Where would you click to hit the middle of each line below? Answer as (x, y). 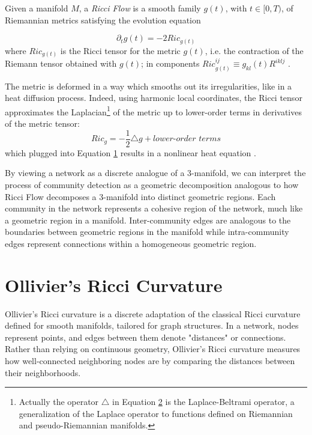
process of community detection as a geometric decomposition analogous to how (152, 184)
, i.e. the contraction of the (254, 50)
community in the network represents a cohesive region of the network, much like (154, 208)
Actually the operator (59, 402)
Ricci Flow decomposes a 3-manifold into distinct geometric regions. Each (140, 196)
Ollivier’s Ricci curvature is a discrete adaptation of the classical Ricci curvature (153, 313)
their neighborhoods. (43, 372)
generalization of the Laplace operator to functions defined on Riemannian (156, 413)
